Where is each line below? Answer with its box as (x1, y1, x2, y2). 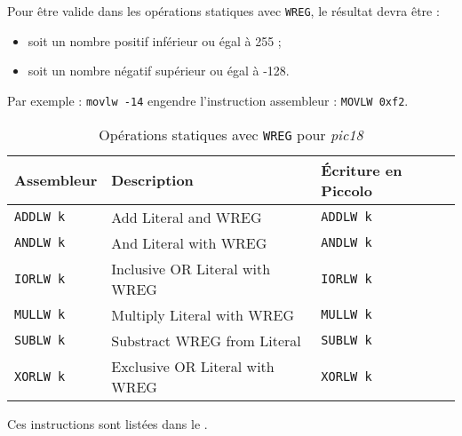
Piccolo (321, 179, 372, 201)
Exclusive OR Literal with (111, 355, 275, 377)
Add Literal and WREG (111, 206, 262, 227)
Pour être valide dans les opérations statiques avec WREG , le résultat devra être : (7, 2, 440, 20)
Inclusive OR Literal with (111, 258, 271, 279)
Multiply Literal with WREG (111, 304, 295, 325)
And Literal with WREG (111, 232, 267, 253)
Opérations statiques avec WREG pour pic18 (99, 123, 363, 145)
